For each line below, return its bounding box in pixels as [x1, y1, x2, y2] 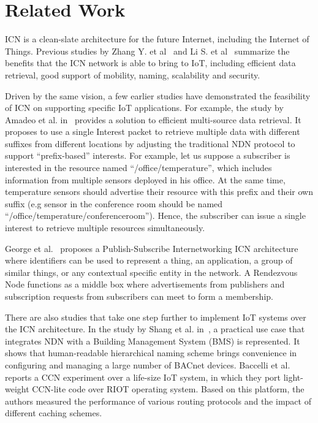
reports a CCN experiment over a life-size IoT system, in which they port [5, 370, 281, 383]
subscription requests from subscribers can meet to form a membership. [5, 290, 273, 302]
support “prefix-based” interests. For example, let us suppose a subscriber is [5, 149, 290, 162]
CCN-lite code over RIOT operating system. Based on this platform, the [32, 383, 305, 395]
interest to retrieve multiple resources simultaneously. [5, 221, 205, 234]
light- [283, 370, 303, 383]
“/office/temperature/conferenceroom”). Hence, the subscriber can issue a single [5, 209, 306, 222]
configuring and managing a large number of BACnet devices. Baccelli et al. [5, 358, 290, 371]
